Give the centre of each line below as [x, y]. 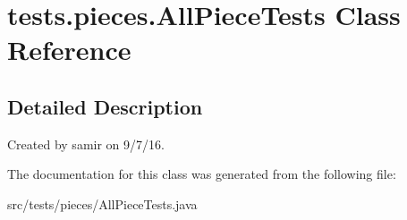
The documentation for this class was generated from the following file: [202, 174]
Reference [69, 50]
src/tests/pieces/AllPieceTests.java [102, 203]
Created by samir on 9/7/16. [86, 144]
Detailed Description [105, 106]
